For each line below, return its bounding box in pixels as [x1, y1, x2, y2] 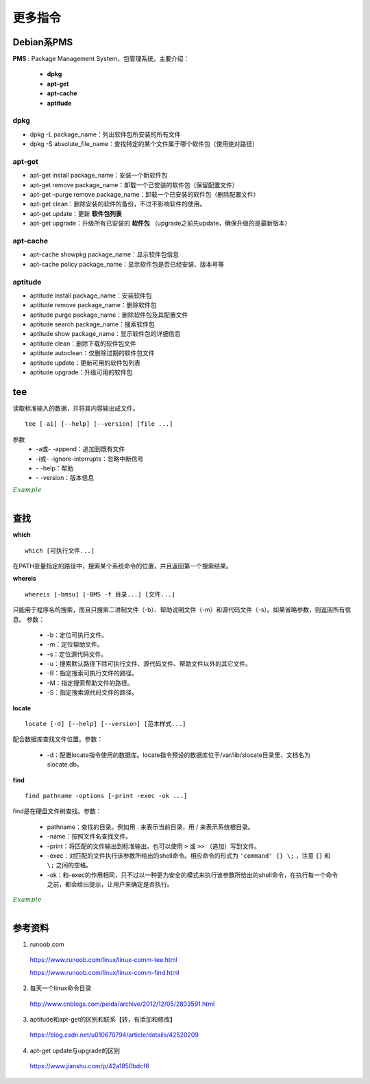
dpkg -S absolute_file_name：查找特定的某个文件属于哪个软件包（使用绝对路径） [29, 140, 258, 148]
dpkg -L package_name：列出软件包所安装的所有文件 [29, 130, 181, 138]
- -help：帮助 [36, 463, 74, 472]
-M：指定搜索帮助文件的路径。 [47, 679, 134, 687]
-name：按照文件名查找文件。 [47, 832, 132, 841]
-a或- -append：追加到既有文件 [36, 445, 125, 453]
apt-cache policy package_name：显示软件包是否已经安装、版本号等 [29, 260, 225, 268]
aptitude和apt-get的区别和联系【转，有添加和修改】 [29, 1015, 176, 1023]
